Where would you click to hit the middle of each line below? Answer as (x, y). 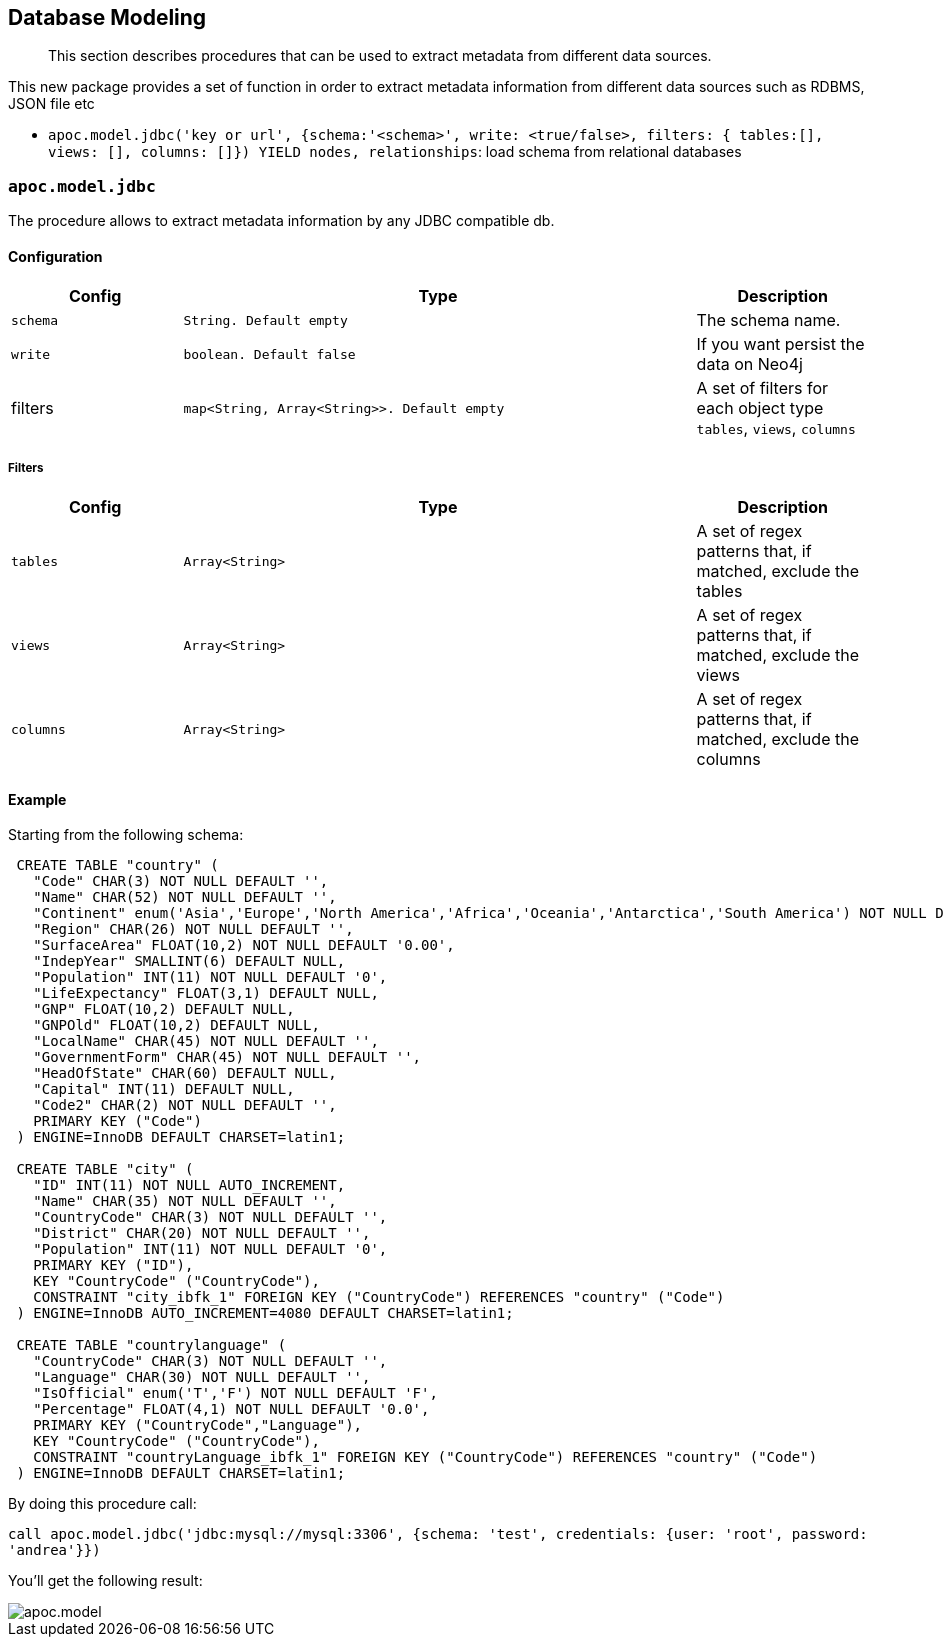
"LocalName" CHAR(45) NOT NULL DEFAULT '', (206, 1041)
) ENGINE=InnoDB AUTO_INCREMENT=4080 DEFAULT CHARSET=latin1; (265, 1313)
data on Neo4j (749, 364)
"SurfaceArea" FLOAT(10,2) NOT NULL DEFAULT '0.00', (244, 945)
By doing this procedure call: (102, 1504)
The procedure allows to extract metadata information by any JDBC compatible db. (281, 221)
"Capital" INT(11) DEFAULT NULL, (164, 1089)
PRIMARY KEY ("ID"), (113, 1265)
